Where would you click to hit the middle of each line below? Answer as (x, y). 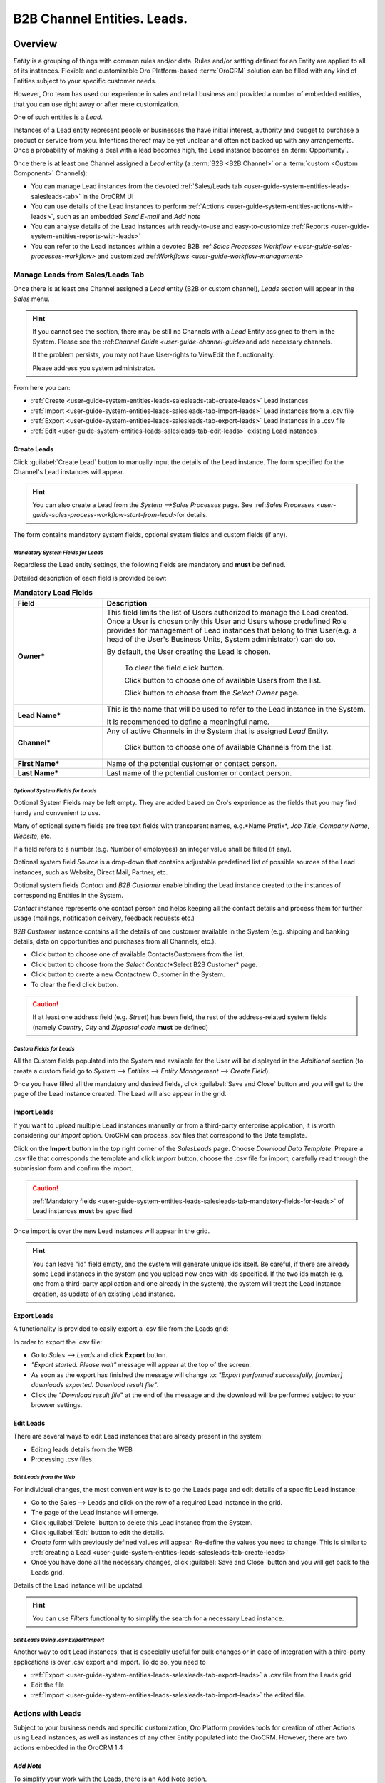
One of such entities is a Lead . (58, 117)
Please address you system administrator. (94, 368)
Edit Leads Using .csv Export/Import (59, 1640)
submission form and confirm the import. (73, 1168)
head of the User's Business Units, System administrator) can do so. (221, 640)
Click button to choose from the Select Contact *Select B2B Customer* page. (144, 964)
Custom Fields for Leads (44, 1048)
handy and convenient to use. (57, 812)
